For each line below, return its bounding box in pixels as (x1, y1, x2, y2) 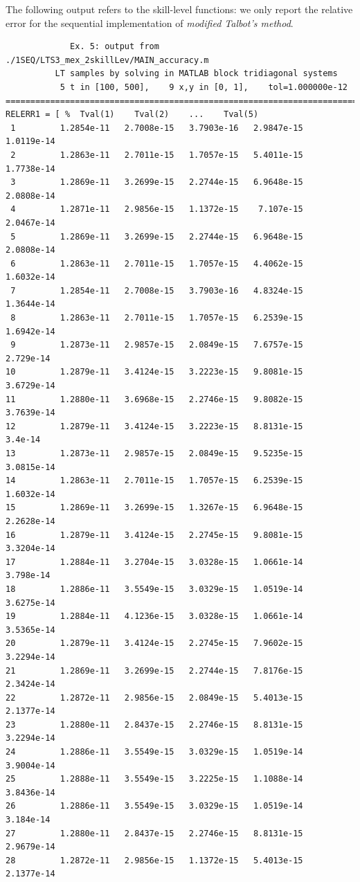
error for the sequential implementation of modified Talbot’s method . (6, 15, 294, 30)
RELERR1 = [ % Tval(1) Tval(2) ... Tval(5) (6, 109, 259, 120)
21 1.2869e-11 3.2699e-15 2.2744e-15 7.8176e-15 (6, 665, 303, 676)
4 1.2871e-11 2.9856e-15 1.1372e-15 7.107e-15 (10, 204, 303, 215)
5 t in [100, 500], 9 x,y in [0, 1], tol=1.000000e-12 (60, 82, 348, 92)
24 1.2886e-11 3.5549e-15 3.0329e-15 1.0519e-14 (6, 747, 303, 757)
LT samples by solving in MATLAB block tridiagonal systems (55, 69, 338, 79)
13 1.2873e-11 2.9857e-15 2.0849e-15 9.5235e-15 (6, 449, 303, 458)
